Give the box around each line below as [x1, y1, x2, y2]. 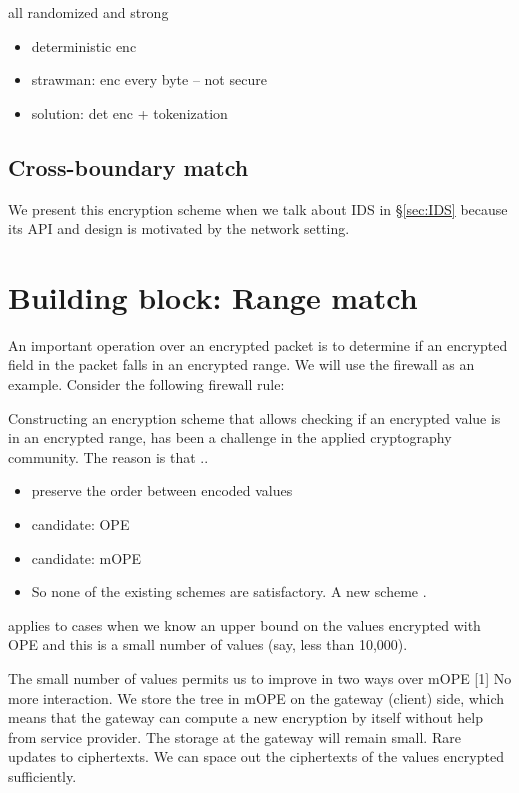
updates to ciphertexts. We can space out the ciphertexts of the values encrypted [8, 746, 504, 767]
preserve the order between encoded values [31, 480, 293, 501]
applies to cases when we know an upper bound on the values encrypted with [8, 614, 481, 635]
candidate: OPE [31, 514, 130, 535]
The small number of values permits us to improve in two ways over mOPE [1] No [8, 668, 512, 689]
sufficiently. [8, 765, 77, 786]
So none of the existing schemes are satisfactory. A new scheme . [31, 581, 427, 602]
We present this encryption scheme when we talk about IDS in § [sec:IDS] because [8, 198, 508, 219]
